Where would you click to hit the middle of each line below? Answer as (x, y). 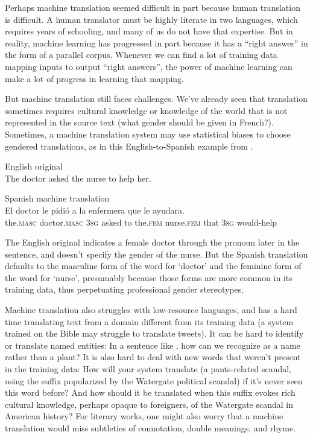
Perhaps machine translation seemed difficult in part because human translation (153, 7)
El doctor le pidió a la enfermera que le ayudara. (95, 210)
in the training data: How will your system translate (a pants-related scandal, (148, 369)
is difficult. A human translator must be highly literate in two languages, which (151, 19)
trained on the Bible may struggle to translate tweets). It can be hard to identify (154, 333)
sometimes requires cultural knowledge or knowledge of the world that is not (146, 110)
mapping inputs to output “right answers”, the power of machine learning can (149, 66)
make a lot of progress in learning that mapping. (95, 78)
